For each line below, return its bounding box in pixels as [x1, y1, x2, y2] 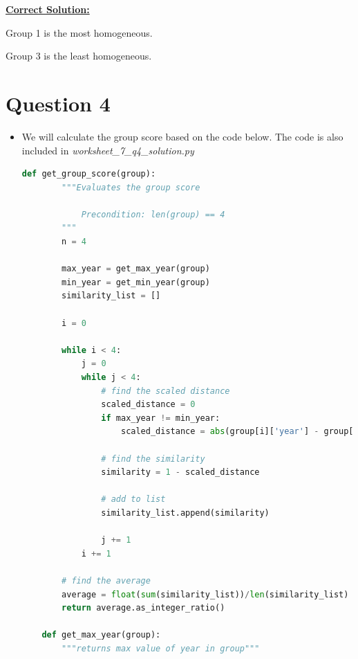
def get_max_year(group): [41, 630, 161, 640]
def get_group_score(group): [21, 169, 156, 179]
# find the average [62, 575, 151, 586]
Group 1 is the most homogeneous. [6, 25, 153, 39]
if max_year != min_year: [101, 413, 220, 423]
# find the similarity [101, 453, 205, 464]
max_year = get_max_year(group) [62, 264, 210, 274]
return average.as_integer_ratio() [62, 603, 225, 613]
